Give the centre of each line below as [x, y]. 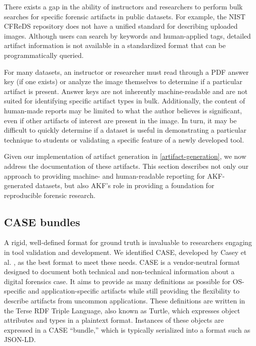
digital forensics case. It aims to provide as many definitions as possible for [117, 281]
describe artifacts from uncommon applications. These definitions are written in [125, 301]
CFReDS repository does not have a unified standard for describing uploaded [121, 26]
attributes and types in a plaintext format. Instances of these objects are [114, 320]
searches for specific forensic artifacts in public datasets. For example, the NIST [125, 16]
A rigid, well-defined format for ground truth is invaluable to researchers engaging [128, 242]
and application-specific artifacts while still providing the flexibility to [134, 291]
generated [19, 185]
